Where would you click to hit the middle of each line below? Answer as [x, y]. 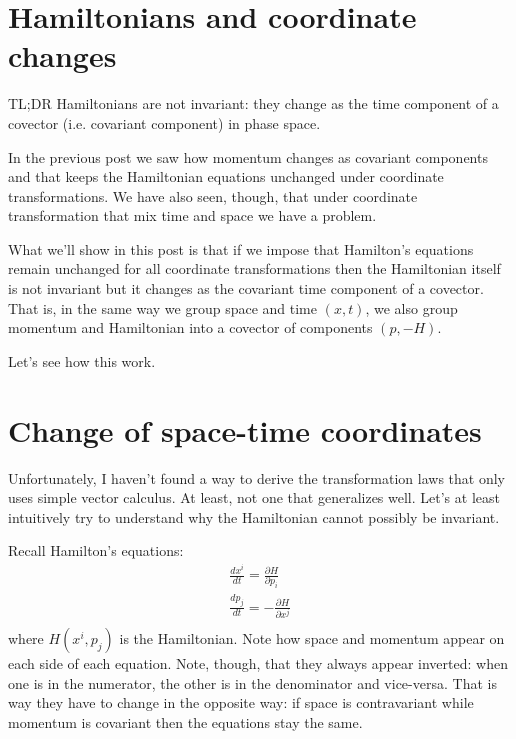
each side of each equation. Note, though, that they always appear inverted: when [258, 662]
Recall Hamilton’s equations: [96, 550]
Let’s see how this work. [82, 360]
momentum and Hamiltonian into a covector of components [190, 327]
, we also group [411, 307]
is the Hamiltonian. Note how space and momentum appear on [312, 637]
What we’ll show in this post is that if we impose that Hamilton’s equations [241, 248]
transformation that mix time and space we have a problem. [192, 215]
